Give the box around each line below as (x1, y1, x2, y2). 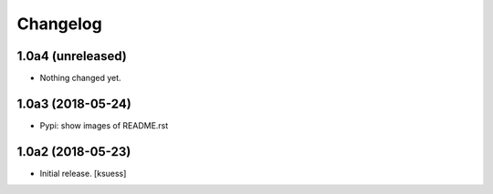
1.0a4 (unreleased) (16, 48, 127, 64)
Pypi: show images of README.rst (39, 119, 169, 131)
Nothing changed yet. (39, 73, 122, 84)
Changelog (16, 14, 102, 34)
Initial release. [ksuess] (39, 168, 127, 179)
